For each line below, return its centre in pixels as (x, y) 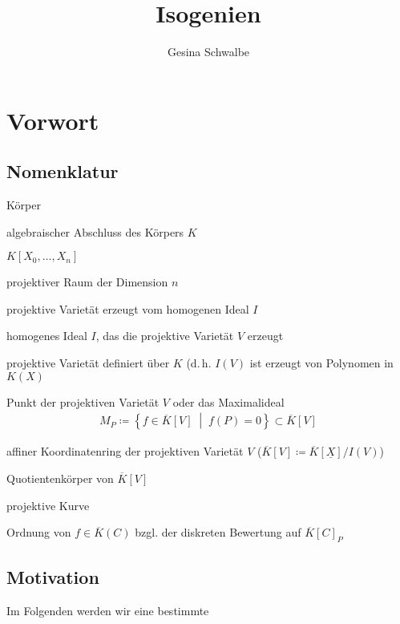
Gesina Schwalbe (208, 52)
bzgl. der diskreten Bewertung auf (218, 532)
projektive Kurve (48, 505)
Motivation (53, 577)
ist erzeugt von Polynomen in (321, 363)
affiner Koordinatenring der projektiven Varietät (125, 451)
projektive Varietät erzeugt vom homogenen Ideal (128, 308)
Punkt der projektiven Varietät (83, 401)
